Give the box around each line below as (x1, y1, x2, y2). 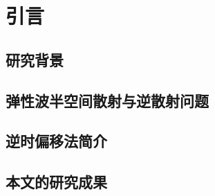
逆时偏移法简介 (6, 130, 107, 152)
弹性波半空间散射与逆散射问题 (6, 89, 209, 111)
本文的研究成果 (6, 171, 107, 193)
